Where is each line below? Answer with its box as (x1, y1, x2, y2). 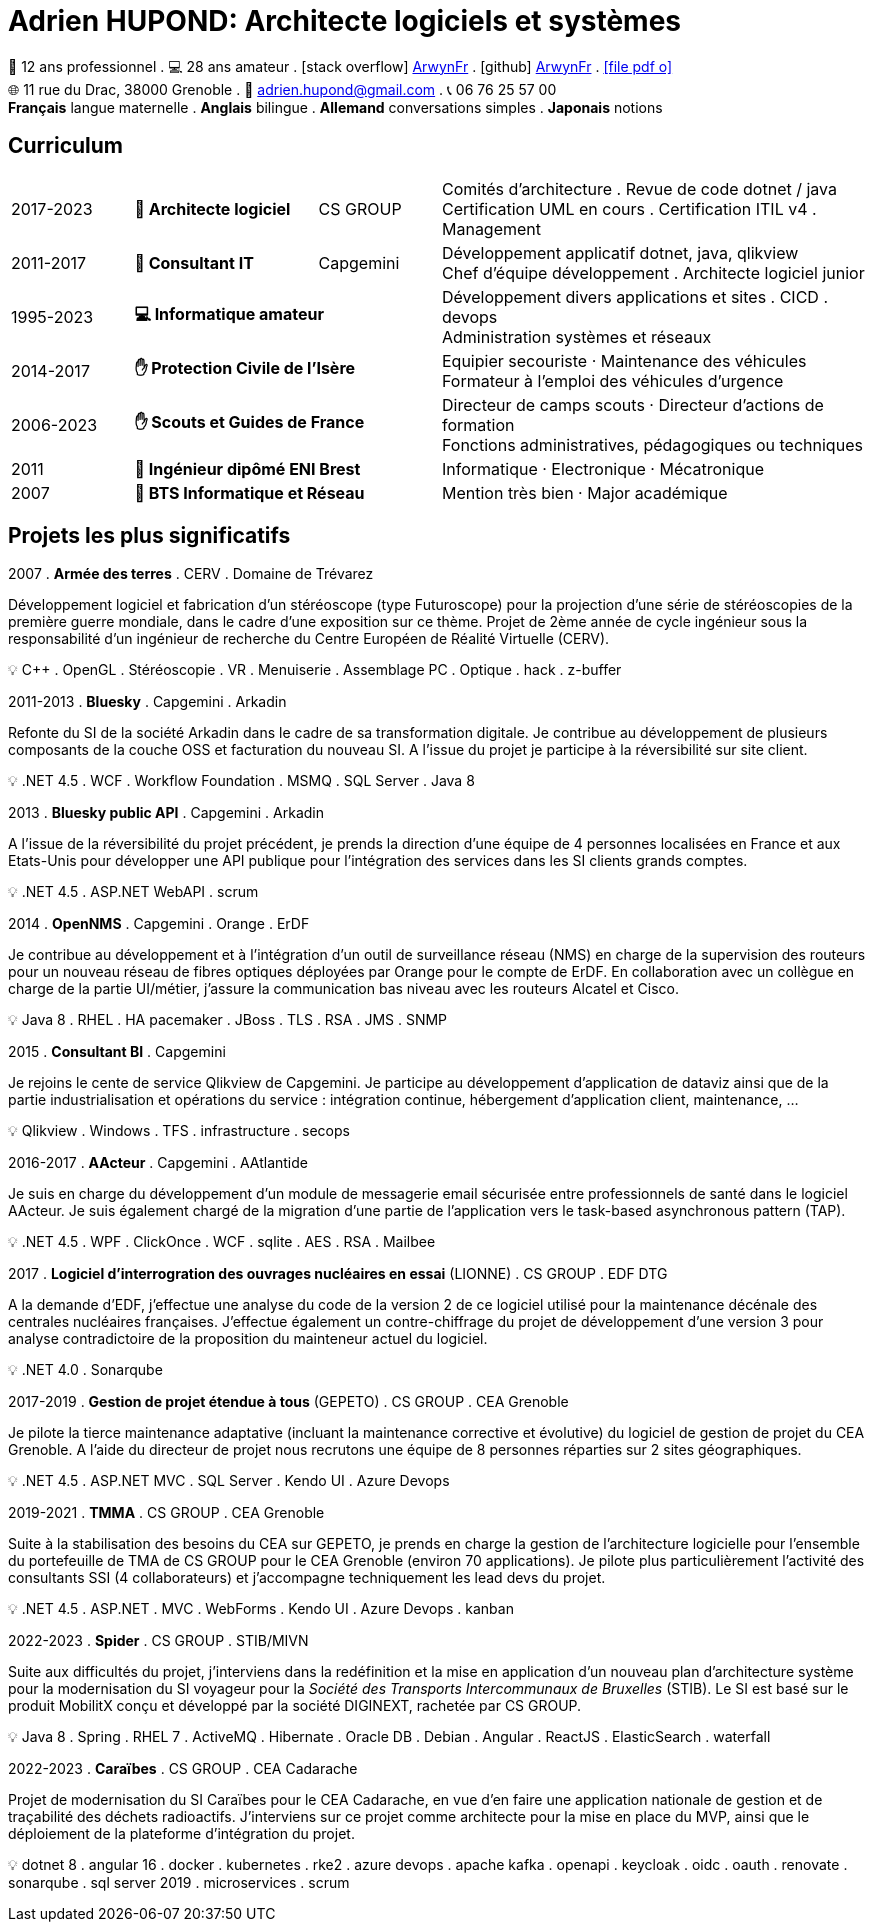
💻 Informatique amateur (134, 304, 324, 325)
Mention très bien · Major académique (441, 482, 728, 503)
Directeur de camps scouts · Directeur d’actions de (441, 394, 824, 415)
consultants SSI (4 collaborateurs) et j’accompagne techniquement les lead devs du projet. (8, 1569, 606, 1587)
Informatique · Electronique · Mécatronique (441, 458, 764, 479)
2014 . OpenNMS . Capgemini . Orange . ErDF (8, 915, 310, 933)
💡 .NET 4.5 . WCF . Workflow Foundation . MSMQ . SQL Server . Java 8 (8, 772, 475, 790)
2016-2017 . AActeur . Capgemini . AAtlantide (8, 1154, 308, 1172)
